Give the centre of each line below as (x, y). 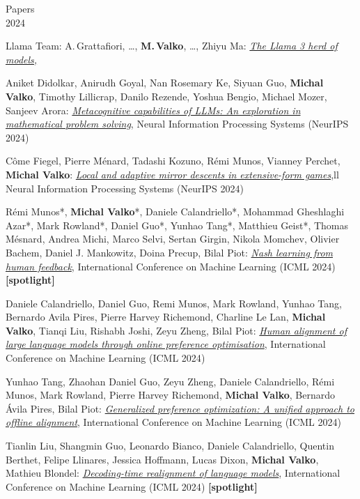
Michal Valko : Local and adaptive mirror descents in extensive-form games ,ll (172, 174)
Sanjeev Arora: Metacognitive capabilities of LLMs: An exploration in (153, 110)
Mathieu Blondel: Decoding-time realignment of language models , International (173, 473)
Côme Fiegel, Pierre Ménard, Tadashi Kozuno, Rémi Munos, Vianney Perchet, (173, 161)
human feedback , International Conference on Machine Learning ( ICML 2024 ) (171, 266)
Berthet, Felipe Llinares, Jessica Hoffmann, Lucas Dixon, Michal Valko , (162, 459)
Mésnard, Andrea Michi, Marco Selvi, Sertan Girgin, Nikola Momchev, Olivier (173, 239)
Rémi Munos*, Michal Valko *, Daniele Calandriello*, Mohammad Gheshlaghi (175, 212)
